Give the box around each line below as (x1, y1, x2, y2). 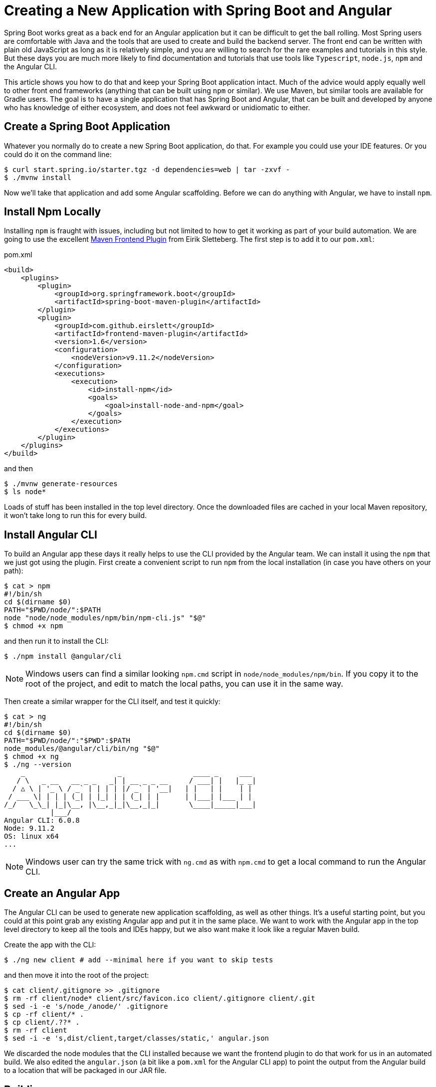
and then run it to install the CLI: (4, 637, 109, 646)
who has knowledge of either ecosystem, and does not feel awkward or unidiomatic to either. (4, 103, 310, 112)
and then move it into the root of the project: (4, 971, 149, 980)
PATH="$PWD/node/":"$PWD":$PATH (4, 736, 130, 745)
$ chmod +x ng (4, 752, 59, 761)
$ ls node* (4, 488, 46, 496)
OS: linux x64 (4, 832, 59, 841)
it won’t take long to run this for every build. (4, 511, 147, 520)
